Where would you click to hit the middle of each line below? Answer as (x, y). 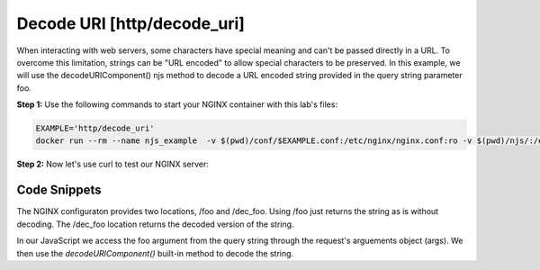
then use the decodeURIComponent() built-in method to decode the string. (155, 253)
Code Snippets (59, 190)
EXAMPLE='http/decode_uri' (95, 129)
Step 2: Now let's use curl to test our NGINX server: (112, 164)
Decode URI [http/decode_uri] (130, 23)
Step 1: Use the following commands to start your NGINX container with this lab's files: (177, 104)
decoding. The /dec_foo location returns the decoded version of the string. (155, 224)
